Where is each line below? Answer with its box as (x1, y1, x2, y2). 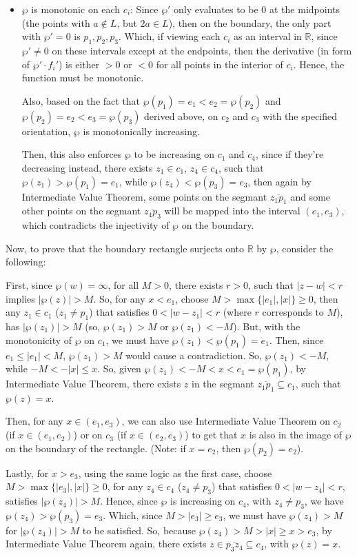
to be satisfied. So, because (82, 523, 196, 537)
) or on (73, 427, 103, 442)
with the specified (263, 108, 338, 123)
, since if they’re (256, 147, 324, 161)
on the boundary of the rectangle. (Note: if (6, 440, 186, 455)
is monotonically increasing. (83, 123, 200, 138)
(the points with (21, 15, 90, 30)
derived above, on (144, 108, 218, 123)
